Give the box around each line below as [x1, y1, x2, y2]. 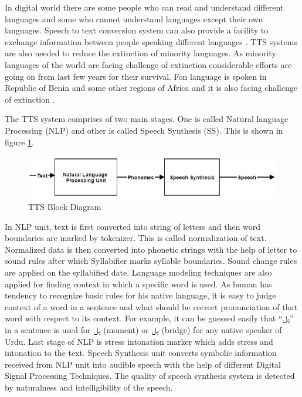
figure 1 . [5, 135, 34, 148]
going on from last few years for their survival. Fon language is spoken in [5, 70, 267, 82]
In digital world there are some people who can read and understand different [5, 1, 284, 13]
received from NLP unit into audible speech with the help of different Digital [5, 358, 281, 370]
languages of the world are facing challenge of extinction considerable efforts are [5, 58, 292, 70]
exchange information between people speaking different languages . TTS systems [5, 35, 297, 47]
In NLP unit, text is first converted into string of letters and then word [5, 220, 261, 232]
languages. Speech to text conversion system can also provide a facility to [5, 24, 269, 36]
